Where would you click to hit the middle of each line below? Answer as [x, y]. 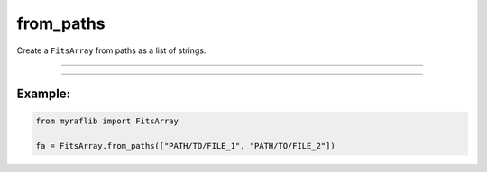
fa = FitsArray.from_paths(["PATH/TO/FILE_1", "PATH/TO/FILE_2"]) [185, 146]
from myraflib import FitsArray [107, 121]
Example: [44, 94]
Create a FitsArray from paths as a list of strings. [111, 50]
